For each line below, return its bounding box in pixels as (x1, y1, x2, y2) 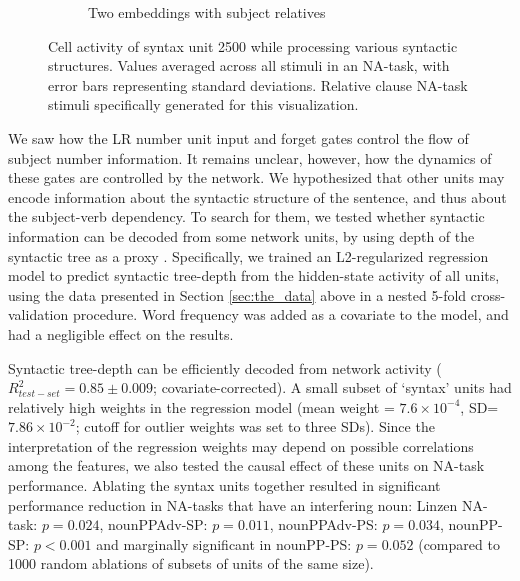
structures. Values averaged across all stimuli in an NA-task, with (48, 55, 450, 76)
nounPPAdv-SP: (108, 514, 208, 535)
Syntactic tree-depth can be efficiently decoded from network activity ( (8, 357, 442, 378)
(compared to (418, 533, 500, 554)
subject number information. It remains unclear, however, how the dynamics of (8, 147, 492, 168)
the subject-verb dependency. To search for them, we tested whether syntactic (8, 206, 485, 227)
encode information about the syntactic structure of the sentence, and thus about (8, 186, 507, 207)
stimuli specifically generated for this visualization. (48, 94, 359, 115)
